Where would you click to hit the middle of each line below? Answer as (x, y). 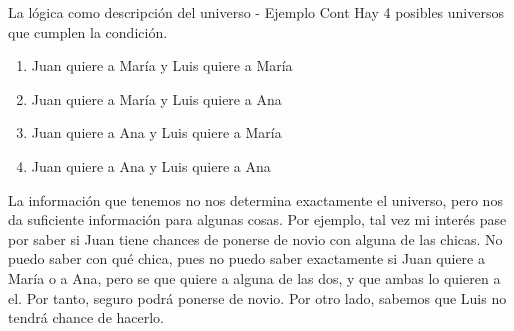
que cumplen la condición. (88, 31)
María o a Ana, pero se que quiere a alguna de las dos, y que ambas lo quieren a (254, 277)
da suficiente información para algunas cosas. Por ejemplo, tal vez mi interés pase (257, 219)
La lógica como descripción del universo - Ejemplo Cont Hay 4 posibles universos (256, 12)
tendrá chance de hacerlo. (86, 317)
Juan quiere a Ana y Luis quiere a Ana (151, 165)
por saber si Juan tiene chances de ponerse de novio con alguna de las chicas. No (255, 238)
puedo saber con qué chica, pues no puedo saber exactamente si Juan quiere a (246, 258)
